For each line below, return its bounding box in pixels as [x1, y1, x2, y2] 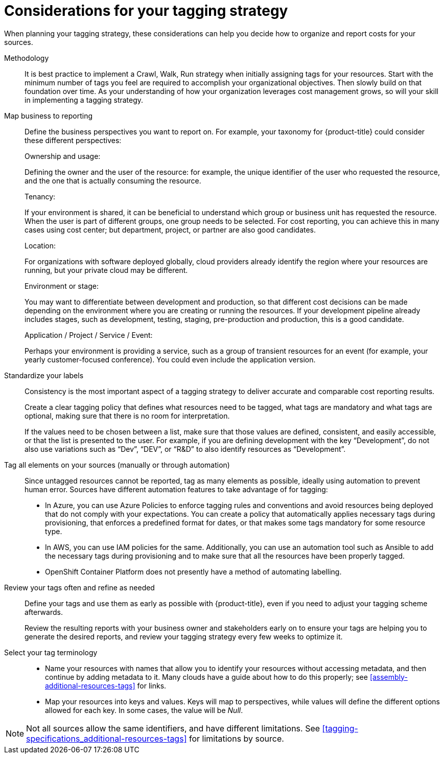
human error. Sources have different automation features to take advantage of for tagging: [25, 485, 328, 494]
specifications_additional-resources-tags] [26, 733, 187, 744]
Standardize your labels [4, 371, 84, 380]
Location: [25, 241, 56, 250]
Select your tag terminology [4, 648, 98, 657]
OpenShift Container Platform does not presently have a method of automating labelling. [45, 567, 342, 576]
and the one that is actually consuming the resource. [25, 176, 201, 185]
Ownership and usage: [25, 151, 101, 160]
